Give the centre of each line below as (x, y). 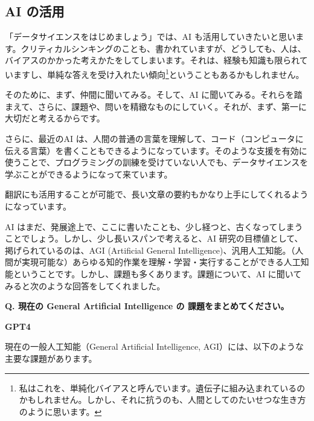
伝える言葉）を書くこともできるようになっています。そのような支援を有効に (156, 150)
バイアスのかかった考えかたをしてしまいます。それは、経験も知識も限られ (152, 60)
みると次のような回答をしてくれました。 (85, 285)
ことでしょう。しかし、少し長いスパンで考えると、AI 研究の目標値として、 (154, 238)
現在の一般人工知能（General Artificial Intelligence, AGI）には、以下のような (154, 346)
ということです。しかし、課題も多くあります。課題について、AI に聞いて (157, 273)
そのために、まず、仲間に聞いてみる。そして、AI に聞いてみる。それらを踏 (154, 95)
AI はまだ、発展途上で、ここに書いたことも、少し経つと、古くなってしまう (154, 226)
